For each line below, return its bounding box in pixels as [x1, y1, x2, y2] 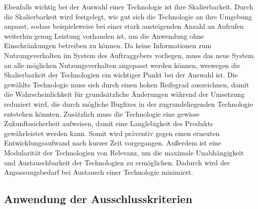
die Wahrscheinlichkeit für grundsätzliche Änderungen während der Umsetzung [4, 89, 245, 99]
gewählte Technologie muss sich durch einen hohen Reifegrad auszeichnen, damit [4, 79, 249, 89]
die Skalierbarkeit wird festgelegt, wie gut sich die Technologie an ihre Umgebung [4, 11, 252, 21]
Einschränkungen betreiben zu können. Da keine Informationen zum [4, 40, 212, 51]
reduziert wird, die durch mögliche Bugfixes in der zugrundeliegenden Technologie [4, 98, 253, 109]
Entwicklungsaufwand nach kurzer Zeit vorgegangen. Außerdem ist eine [4, 138, 221, 148]
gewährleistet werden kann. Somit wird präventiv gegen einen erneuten [4, 128, 220, 138]
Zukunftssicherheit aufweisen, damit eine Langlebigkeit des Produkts [4, 118, 213, 129]
